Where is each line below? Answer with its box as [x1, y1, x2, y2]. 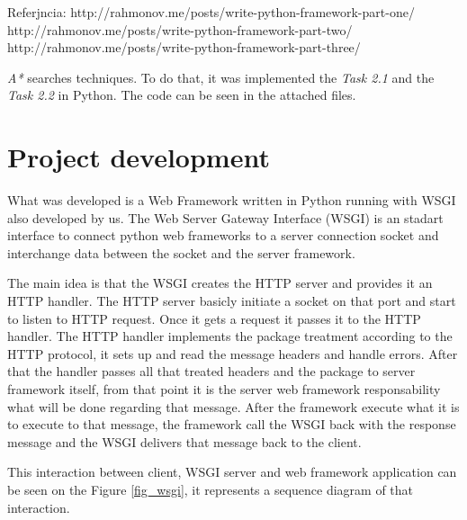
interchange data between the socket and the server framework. [7, 243, 355, 262]
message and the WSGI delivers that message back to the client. [7, 432, 362, 451]
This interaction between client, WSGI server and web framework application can [7, 462, 457, 481]
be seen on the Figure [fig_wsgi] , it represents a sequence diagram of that [7, 480, 414, 498]
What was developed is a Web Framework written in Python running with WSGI [7, 191, 456, 210]
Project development [7, 139, 270, 175]
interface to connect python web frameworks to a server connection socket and [7, 226, 439, 245]
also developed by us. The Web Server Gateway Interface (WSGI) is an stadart [7, 208, 444, 227]
